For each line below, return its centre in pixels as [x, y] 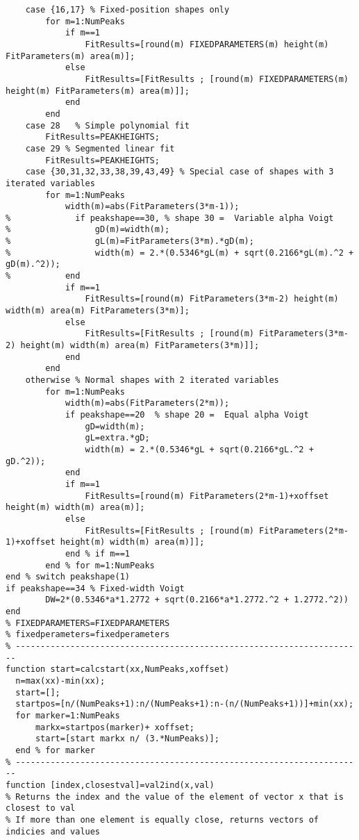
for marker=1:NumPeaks [68, 716]
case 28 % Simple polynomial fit [107, 125]
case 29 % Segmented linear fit [100, 148]
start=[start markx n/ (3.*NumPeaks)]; [127, 739]
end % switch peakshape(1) [68, 577]
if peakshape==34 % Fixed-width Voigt [95, 588]
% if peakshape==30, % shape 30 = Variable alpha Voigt [170, 218]
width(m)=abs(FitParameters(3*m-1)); [152, 207]
